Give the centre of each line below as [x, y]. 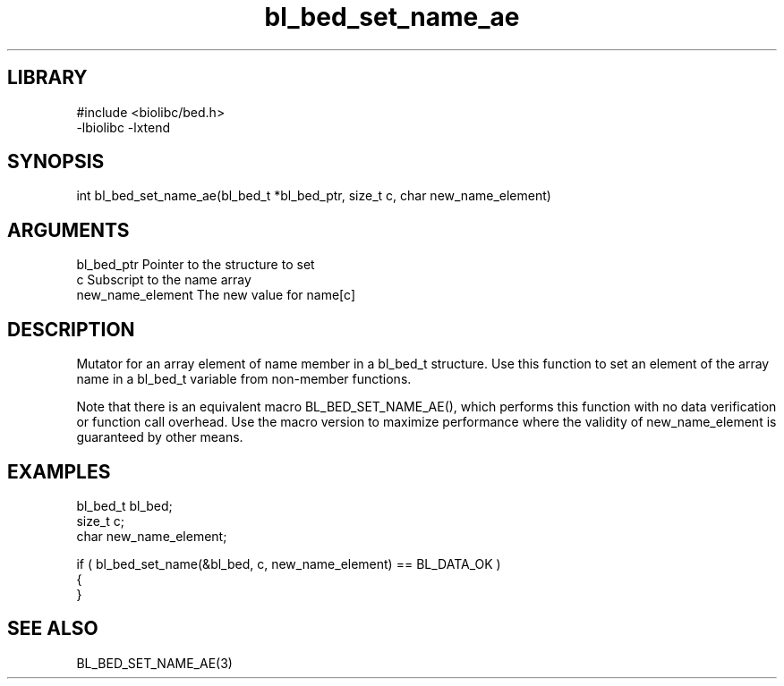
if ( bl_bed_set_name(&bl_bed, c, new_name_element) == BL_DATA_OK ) [289, 563]
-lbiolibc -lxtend [124, 127]
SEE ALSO [53, 629]
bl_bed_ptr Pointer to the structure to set [196, 265]
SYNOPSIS [56, 162]
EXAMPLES [59, 471]
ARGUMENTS [68, 230]
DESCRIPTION [71, 329]
